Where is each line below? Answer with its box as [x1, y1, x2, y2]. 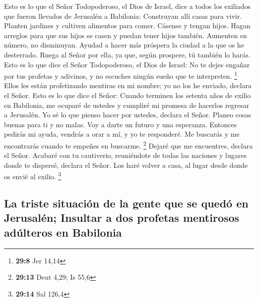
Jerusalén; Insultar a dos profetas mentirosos [4, 210, 240, 225]
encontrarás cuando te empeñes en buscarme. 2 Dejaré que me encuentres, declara [4, 139, 253, 151]
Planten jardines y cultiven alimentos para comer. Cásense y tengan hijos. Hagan [4, 20, 251, 31]
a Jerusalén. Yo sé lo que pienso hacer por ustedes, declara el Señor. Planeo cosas [4, 109, 252, 120]
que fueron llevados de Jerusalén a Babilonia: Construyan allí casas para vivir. [4, 10, 242, 21]
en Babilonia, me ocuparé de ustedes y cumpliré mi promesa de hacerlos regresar [4, 100, 250, 110]
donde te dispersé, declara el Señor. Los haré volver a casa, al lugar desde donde [4, 159, 248, 170]
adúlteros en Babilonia [4, 224, 122, 240]
